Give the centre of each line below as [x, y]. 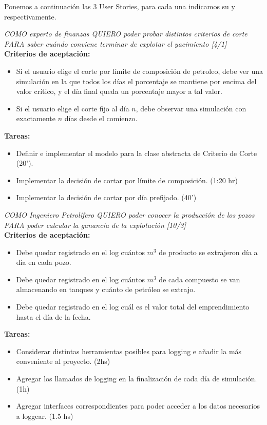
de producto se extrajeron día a [208, 252]
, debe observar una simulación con [191, 108]
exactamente [36, 118]
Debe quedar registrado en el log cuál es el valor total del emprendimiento [133, 307]
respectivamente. [30, 16]
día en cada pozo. [44, 262]
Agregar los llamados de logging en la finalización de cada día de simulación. [137, 379]
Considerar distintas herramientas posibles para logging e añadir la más [129, 351]
